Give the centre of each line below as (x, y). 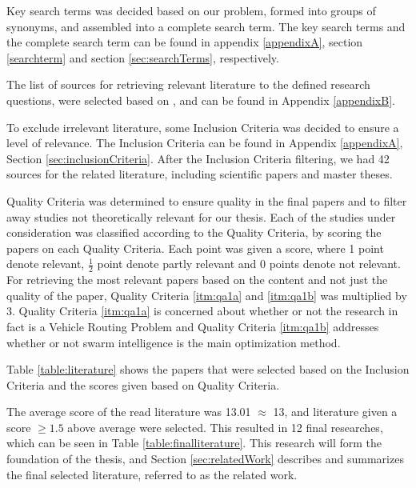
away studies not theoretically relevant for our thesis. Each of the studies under (201, 216)
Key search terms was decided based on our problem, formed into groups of (191, 10)
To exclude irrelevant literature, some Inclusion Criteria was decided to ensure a (203, 127)
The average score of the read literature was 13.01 (129, 412)
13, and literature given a (335, 412)
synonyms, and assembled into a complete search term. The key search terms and (206, 26)
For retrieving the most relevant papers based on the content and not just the (197, 280)
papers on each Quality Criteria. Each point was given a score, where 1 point (195, 248)
